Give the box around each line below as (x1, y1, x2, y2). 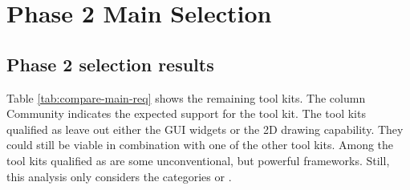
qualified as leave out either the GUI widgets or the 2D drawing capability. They (6, 120, 404, 137)
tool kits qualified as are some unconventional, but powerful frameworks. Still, (6, 152, 390, 168)
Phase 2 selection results (6, 51, 214, 76)
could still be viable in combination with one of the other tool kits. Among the (6, 136, 394, 153)
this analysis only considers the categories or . (6, 168, 232, 184)
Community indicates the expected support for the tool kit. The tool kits (6, 105, 366, 122)
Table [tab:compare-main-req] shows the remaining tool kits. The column (6, 89, 366, 106)
